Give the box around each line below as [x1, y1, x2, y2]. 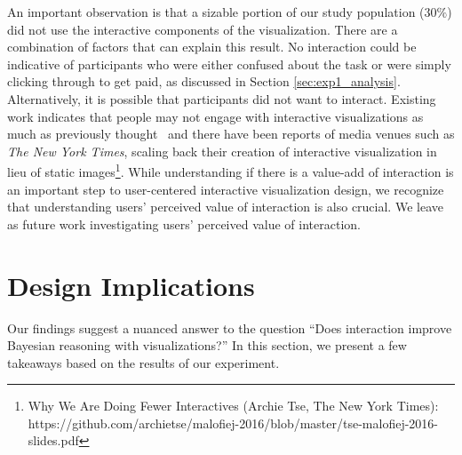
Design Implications [7, 267, 255, 303]
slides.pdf [28, 431, 79, 450]
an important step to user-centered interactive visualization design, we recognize [7, 180, 444, 198]
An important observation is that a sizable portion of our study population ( [7, 3, 425, 20]
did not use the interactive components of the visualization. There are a [7, 20, 398, 38]
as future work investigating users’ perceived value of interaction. [7, 214, 361, 233]
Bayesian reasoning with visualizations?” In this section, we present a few [7, 336, 407, 355]
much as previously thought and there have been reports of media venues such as [7, 124, 455, 143]
